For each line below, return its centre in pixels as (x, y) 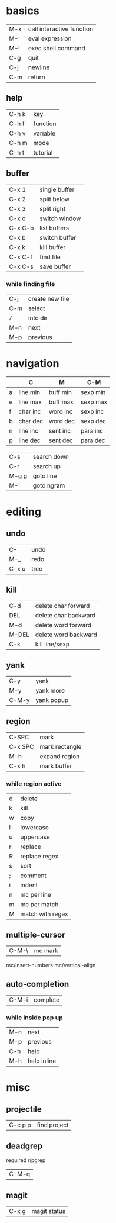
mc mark (46, 951)
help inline (42, 1061)
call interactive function (61, 29)
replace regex (39, 856)
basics (23, 11)
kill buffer (52, 247)
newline (39, 67)
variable (44, 133)
